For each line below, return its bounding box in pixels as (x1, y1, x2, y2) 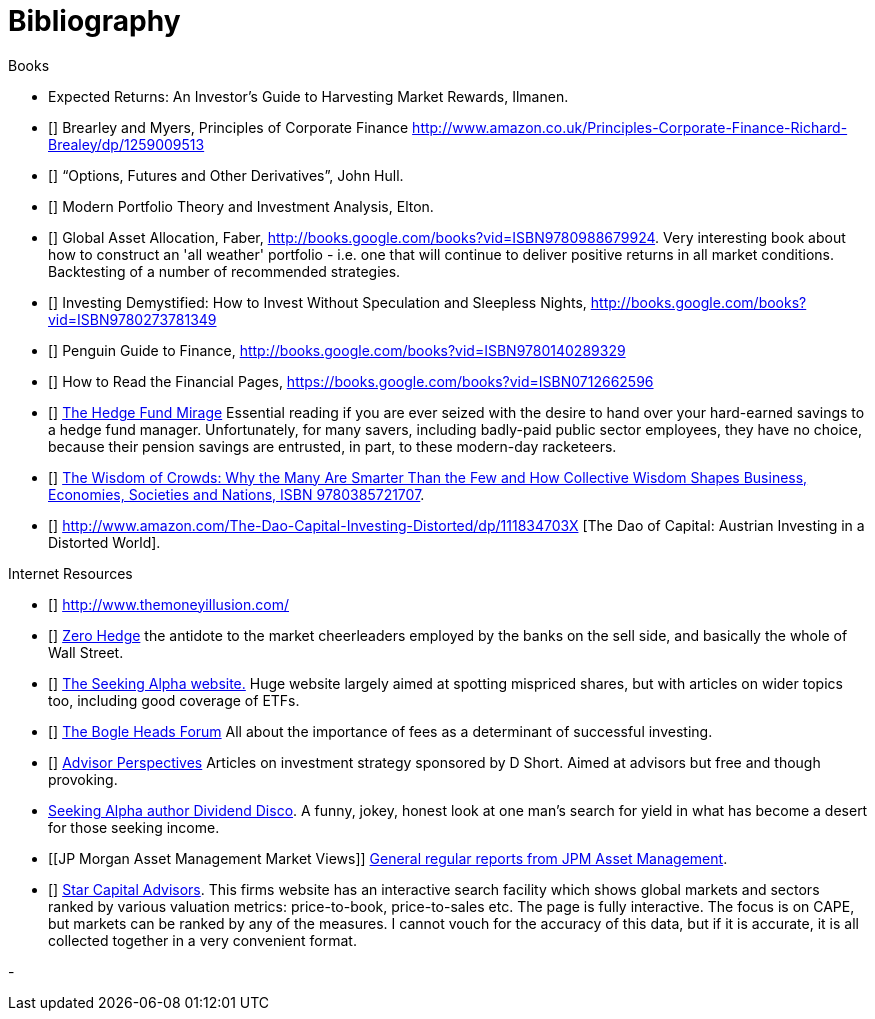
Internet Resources (8, 564, 133, 582)
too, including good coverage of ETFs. (48, 691, 300, 709)
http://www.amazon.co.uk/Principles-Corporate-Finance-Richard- (412, 118, 848, 136)
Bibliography (8, 4, 181, 38)
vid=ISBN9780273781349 (48, 310, 217, 328)
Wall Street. (48, 643, 124, 661)
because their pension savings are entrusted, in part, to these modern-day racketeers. (48, 437, 617, 455)
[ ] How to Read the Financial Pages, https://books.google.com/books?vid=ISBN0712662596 (48, 372, 654, 390)
